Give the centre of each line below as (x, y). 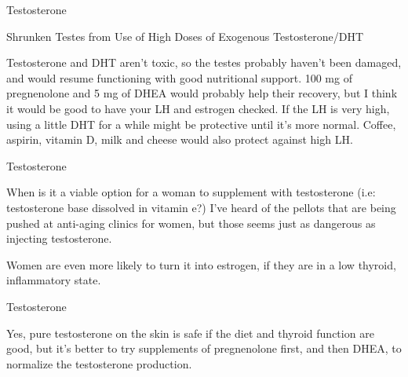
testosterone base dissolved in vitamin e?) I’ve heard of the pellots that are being (201, 207)
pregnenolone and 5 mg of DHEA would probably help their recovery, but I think (202, 93)
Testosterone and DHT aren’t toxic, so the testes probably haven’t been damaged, (204, 62)
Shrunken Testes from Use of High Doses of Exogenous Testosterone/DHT (185, 36)
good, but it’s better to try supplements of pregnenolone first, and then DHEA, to (204, 348)
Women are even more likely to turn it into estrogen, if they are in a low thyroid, (201, 264)
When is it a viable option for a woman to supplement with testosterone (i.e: (191, 192)
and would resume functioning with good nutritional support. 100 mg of (179, 77)
